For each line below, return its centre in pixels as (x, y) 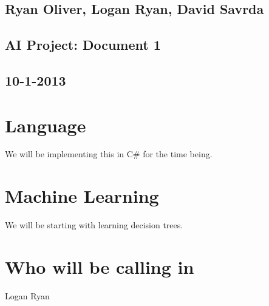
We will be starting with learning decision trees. (94, 225)
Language (46, 125)
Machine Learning (82, 196)
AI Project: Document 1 (83, 45)
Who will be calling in (100, 266)
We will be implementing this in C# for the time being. (109, 154)
